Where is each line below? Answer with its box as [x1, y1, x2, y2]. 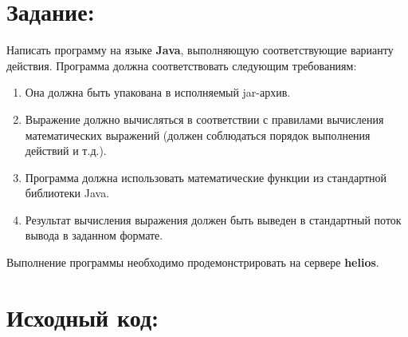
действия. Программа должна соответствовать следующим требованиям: [6, 57, 357, 73]
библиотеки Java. [25, 184, 110, 201]
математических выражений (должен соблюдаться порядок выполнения [25, 126, 371, 143]
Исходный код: [6, 300, 159, 333]
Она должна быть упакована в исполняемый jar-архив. [25, 84, 291, 101]
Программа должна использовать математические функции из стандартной [25, 168, 387, 185]
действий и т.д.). [25, 142, 107, 159]
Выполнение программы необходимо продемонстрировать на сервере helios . [6, 254, 379, 271]
